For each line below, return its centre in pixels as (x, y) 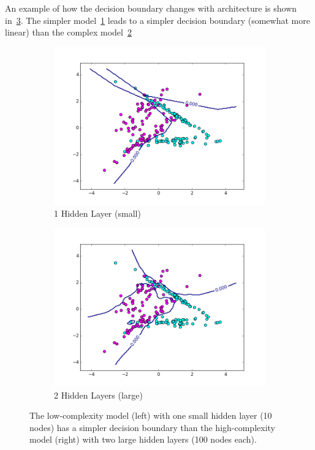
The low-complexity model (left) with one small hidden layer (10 (151, 415)
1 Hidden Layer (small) (97, 213)
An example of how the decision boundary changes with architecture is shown (151, 8)
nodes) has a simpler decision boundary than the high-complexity (152, 427)
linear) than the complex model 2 (68, 32)
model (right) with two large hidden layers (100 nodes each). (143, 439)
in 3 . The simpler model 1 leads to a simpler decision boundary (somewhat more (157, 20)
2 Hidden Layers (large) (99, 395)
